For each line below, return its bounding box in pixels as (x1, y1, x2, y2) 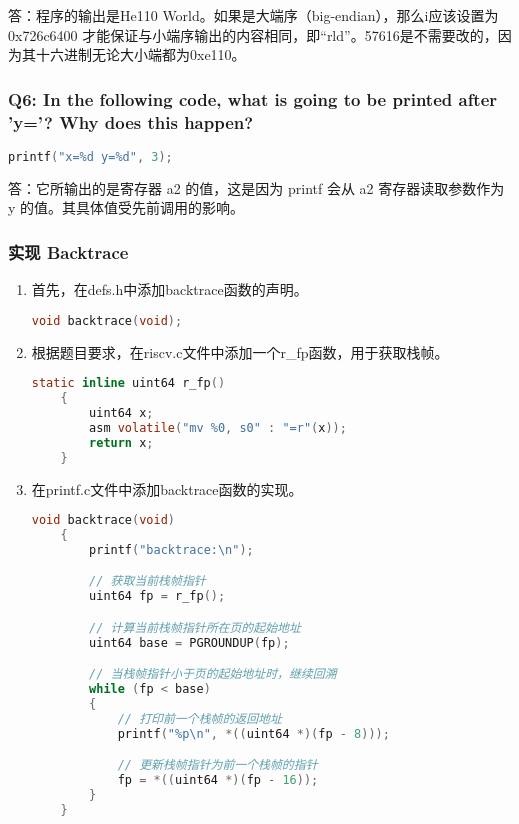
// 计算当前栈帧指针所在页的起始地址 (89, 620, 301, 635)
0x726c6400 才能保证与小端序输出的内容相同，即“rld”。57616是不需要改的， (8, 24, 498, 45)
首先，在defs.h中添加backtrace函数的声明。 (31, 279, 308, 300)
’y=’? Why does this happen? (8, 109, 254, 134)
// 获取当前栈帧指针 (89, 574, 206, 589)
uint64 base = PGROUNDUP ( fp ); (89, 635, 290, 650)
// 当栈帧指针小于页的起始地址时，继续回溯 (89, 667, 337, 682)
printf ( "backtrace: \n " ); (89, 542, 254, 557)
